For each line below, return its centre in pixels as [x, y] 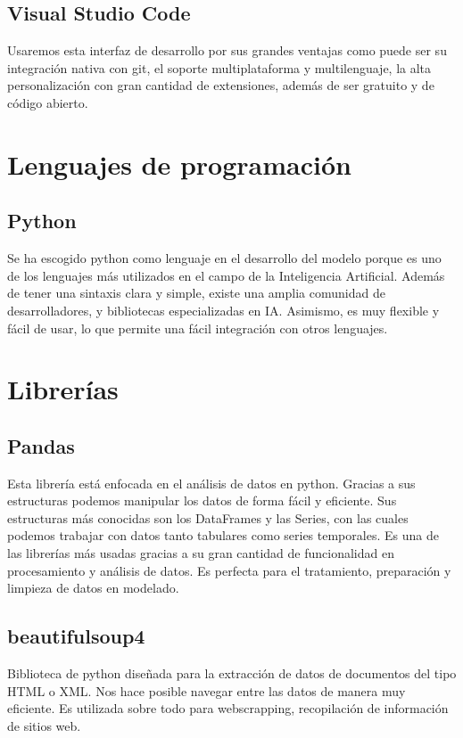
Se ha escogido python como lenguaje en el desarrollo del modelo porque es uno [224, 258]
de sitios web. [44, 725]
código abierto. [48, 102]
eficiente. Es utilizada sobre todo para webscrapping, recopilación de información [228, 708]
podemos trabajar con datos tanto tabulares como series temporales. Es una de [223, 535]
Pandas [41, 445]
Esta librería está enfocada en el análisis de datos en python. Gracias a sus [211, 483]
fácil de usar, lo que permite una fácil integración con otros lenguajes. [198, 328]
